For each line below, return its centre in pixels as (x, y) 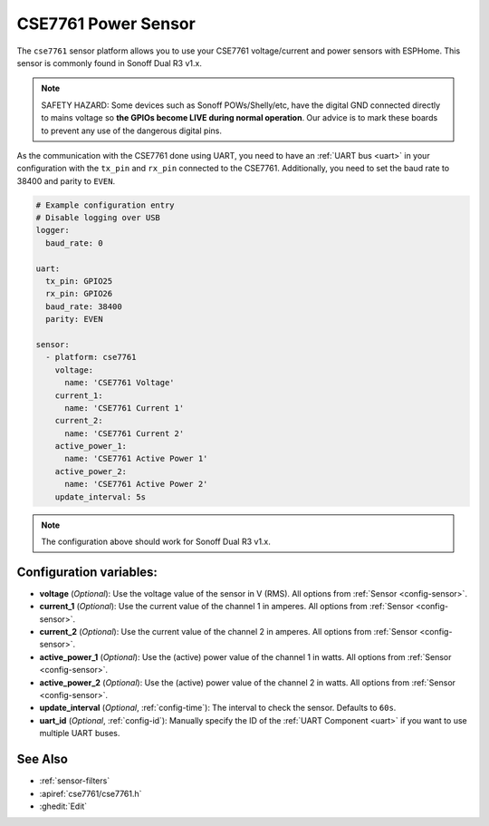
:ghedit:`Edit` (63, 806)
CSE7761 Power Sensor (106, 24)
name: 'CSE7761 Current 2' (125, 433)
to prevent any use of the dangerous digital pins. (131, 131)
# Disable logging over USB (98, 218)
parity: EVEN (74, 319)
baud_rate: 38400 (84, 306)
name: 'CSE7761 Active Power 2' (136, 484)
